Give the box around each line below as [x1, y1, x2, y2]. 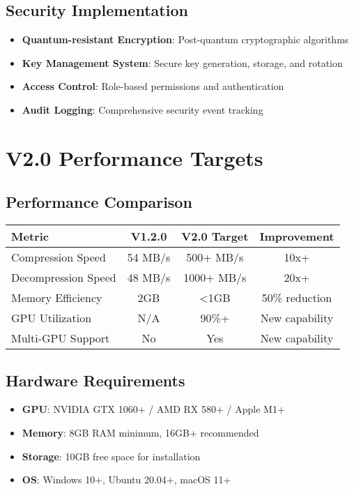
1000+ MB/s [183, 269, 247, 286]
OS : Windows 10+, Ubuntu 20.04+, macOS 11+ [22, 472, 231, 487]
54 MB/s [127, 249, 171, 266]
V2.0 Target [181, 228, 249, 245]
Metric [11, 228, 49, 245]
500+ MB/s [186, 249, 244, 266]
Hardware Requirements [6, 369, 185, 391]
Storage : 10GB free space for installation [22, 448, 201, 463]
